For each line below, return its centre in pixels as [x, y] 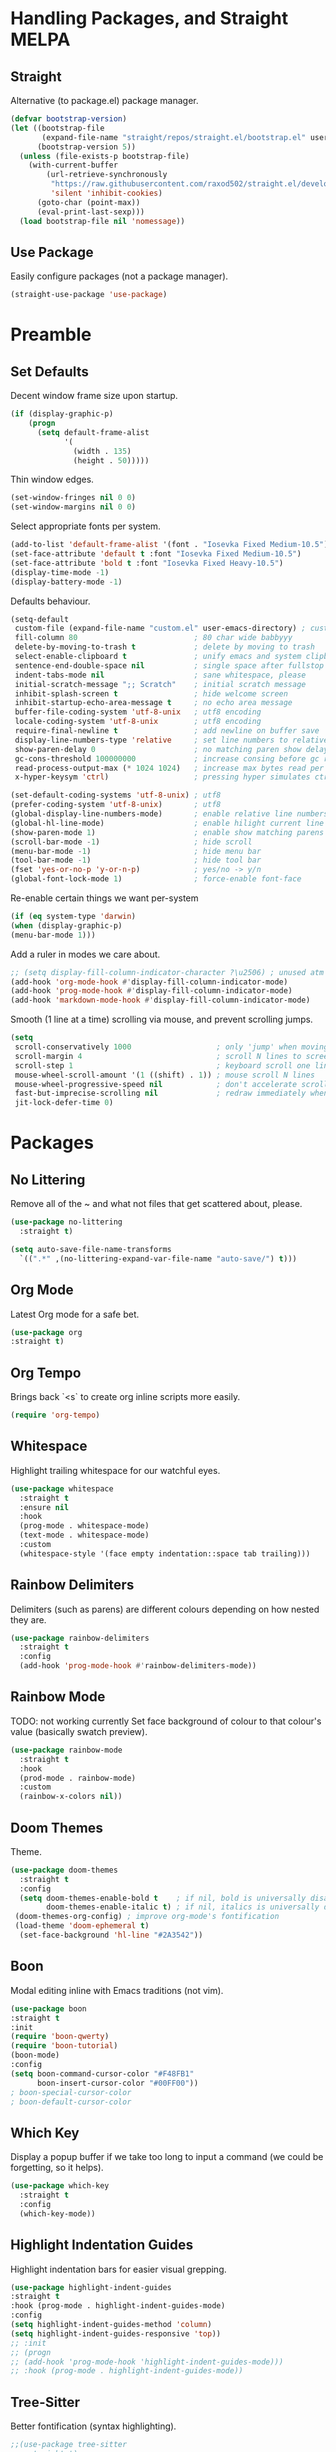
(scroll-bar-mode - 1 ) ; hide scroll [131, 842]
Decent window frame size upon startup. [94, 396]
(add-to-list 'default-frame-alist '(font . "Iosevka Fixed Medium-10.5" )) [171, 545]
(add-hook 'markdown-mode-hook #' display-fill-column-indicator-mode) [160, 1000]
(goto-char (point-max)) [88, 202]
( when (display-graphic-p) [66, 925]
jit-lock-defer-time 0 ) [64, 1103]
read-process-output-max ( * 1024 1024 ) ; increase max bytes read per [169, 768]
